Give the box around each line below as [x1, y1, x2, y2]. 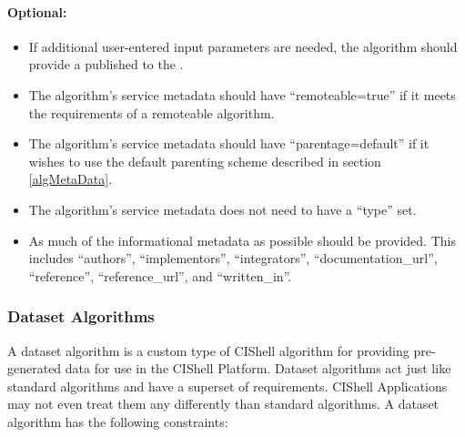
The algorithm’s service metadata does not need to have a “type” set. [28, 199, 417, 218]
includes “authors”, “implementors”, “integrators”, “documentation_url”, [28, 249, 438, 268]
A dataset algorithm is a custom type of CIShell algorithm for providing [7, 340, 409, 360]
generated [7, 359, 62, 378]
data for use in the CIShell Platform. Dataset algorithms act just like [65, 359, 451, 378]
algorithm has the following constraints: [7, 412, 228, 431]
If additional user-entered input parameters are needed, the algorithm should [28, 36, 458, 56]
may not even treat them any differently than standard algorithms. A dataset [7, 394, 440, 413]
